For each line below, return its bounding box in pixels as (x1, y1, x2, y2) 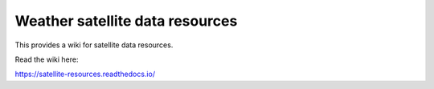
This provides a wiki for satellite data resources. (14, 40, 174, 50)
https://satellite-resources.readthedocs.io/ (14, 69, 156, 79)
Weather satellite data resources (14, 12, 238, 30)
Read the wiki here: (14, 55, 79, 64)
